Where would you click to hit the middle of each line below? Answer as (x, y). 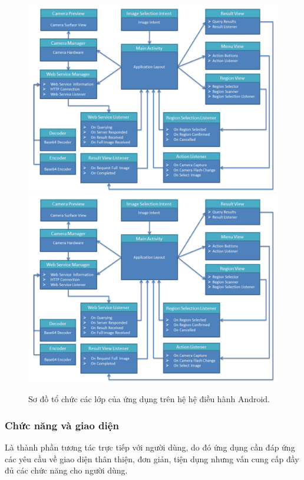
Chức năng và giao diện (62, 425)
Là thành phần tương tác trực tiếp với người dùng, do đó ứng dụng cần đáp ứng (150, 447)
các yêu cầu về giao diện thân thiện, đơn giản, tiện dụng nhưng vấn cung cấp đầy (152, 458)
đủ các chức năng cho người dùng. (66, 470)
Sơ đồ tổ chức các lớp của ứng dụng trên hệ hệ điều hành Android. (149, 399)
